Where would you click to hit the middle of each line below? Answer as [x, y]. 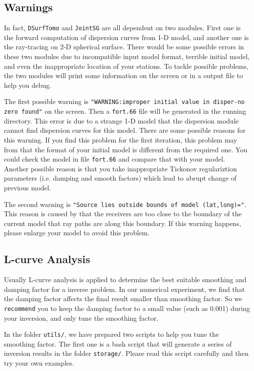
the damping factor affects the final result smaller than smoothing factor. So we [123, 299]
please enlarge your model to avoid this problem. [77, 233]
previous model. [28, 187]
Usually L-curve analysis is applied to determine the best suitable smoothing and [125, 279]
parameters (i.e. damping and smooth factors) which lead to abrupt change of [120, 178]
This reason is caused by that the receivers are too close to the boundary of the [123, 214]
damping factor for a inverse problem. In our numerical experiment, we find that [125, 289]
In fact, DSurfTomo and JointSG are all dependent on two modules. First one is [122, 28]
